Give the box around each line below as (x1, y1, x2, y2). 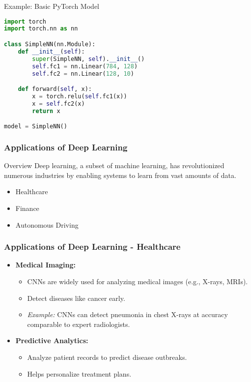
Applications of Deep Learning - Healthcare (4, 240, 181, 253)
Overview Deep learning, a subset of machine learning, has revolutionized (4, 160, 224, 171)
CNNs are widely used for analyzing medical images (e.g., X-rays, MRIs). (27, 276, 248, 287)
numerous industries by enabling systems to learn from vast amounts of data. (4, 170, 236, 180)
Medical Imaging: (15, 260, 76, 270)
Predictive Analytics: (15, 335, 88, 346)
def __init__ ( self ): (18, 48, 85, 55)
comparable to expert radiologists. (27, 319, 130, 329)
